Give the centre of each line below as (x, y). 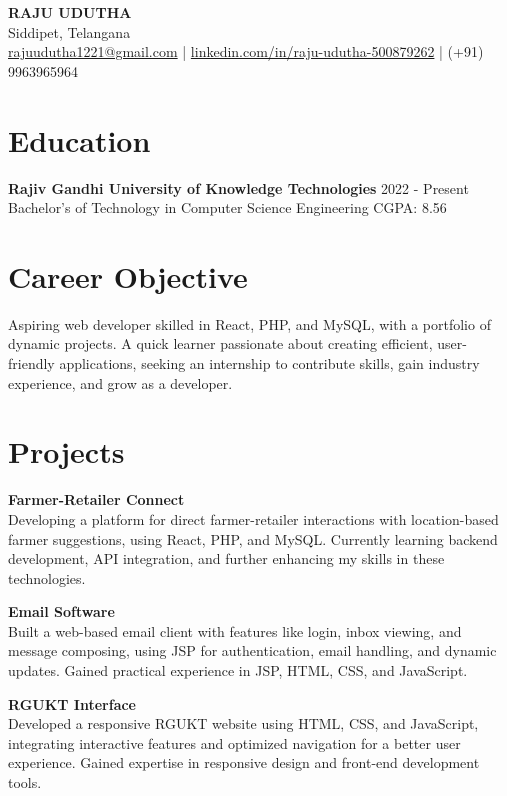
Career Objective (128, 275)
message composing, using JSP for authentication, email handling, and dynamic (252, 650)
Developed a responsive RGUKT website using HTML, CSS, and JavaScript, (243, 723)
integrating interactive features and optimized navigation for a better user (234, 742)
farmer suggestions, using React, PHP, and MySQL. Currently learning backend (253, 538)
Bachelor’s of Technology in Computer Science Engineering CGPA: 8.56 (227, 207)
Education (79, 139)
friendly (31, 363)
